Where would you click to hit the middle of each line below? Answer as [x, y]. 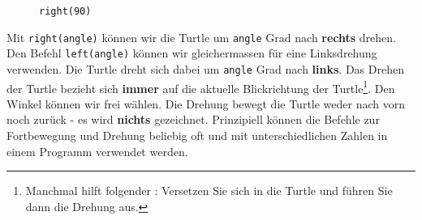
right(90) [65, 11]
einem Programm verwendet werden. [97, 151]
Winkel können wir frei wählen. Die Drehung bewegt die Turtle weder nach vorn [206, 103]
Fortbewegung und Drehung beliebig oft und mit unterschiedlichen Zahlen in [197, 135]
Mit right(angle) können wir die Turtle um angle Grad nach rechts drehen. [201, 37]
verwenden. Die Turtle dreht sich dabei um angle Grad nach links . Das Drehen [205, 68]
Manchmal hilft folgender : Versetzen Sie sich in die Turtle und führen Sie [209, 190]
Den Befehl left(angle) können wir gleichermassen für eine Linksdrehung [192, 53]
